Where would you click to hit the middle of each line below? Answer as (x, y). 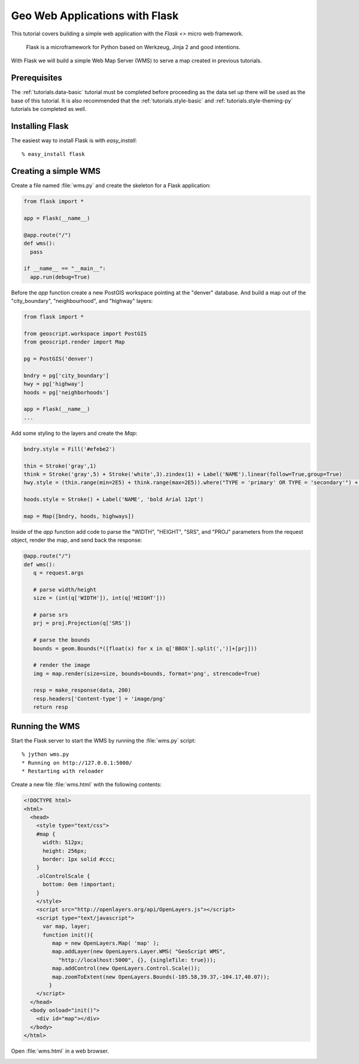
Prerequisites (36, 78)
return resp (51, 707)
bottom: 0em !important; (79, 884)
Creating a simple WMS (56, 171)
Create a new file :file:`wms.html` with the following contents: (86, 785)
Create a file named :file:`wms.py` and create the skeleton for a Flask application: (111, 185)
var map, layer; (66, 926)
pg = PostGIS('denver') (59, 359)
